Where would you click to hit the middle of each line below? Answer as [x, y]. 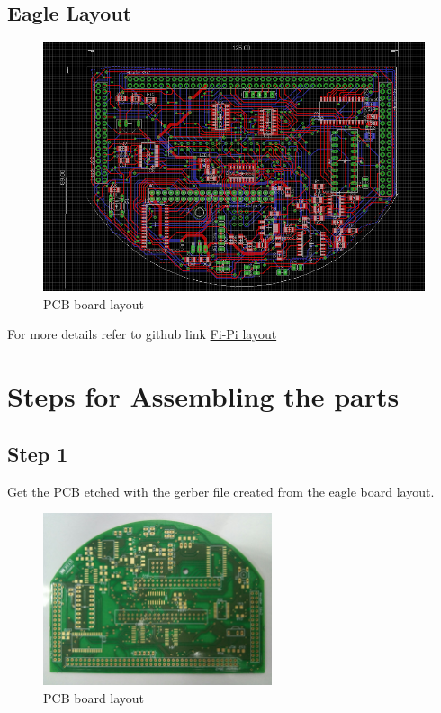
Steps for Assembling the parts [203, 396]
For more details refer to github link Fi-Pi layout [142, 334]
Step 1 [38, 453]
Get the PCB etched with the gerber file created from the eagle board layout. [221, 491]
